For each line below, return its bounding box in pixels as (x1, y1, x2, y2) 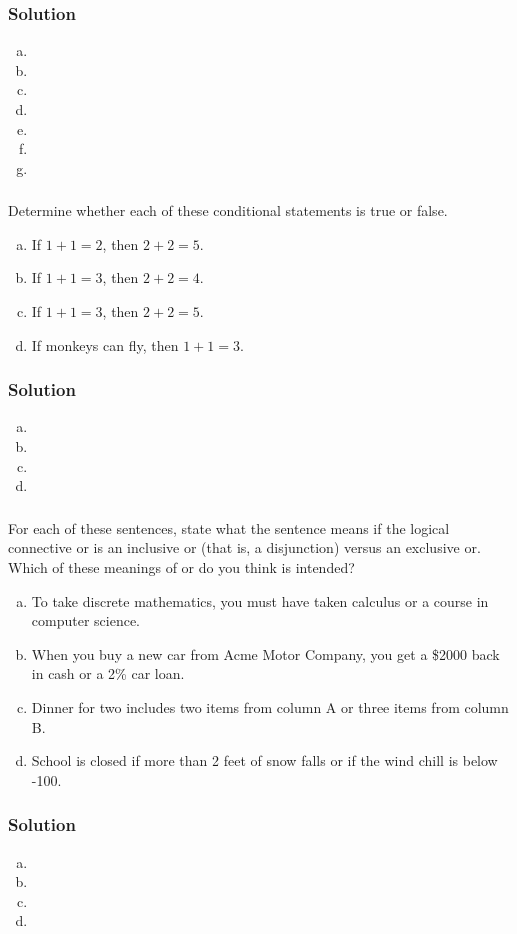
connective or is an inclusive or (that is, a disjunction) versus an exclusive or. (8, 537, 481, 558)
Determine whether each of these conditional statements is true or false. (8, 200, 448, 221)
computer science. (31, 610, 141, 631)
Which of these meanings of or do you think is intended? (8, 556, 355, 577)
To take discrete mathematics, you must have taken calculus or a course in (31, 590, 489, 611)
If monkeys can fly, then (31, 334, 179, 355)
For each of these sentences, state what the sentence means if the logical (8, 517, 450, 538)
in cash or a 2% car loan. (31, 663, 185, 684)
